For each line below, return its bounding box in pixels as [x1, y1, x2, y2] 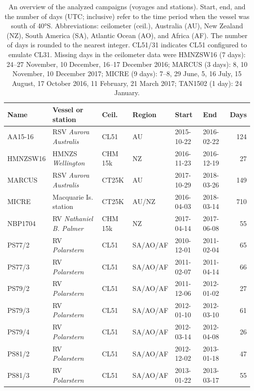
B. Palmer [52, 223, 84, 233]
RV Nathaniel [52, 213, 93, 224]
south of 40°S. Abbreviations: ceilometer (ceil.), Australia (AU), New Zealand [11, 21, 243, 31]
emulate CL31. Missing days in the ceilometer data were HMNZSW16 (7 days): [8, 49, 246, 59]
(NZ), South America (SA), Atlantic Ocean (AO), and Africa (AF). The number [6, 30, 248, 40]
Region [132, 109, 157, 119]
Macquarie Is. [52, 191, 93, 202]
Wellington [52, 158, 85, 168]
